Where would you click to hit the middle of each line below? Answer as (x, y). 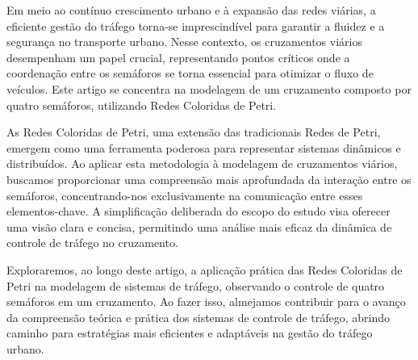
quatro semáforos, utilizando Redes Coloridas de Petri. (142, 105)
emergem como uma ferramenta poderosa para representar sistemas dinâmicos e (204, 147)
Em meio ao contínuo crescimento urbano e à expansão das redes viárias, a (191, 10)
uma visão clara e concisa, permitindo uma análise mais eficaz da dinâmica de (199, 226)
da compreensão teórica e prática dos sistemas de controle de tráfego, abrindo (199, 317)
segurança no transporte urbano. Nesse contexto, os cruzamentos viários (184, 42)
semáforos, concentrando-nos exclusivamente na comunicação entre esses (185, 195)
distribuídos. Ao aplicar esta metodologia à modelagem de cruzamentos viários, (202, 163)
